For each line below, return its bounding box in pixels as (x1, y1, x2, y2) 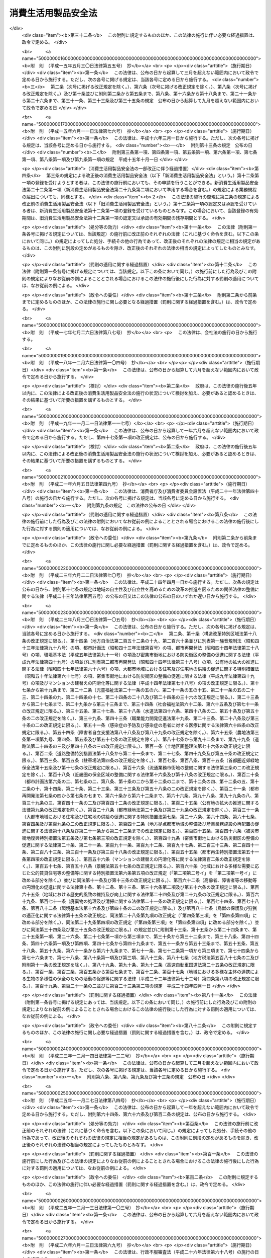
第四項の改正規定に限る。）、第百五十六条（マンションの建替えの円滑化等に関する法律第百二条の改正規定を (26, 856, 246, 862)
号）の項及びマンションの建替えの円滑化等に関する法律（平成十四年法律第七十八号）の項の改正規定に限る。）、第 (22, 680, 255, 686)
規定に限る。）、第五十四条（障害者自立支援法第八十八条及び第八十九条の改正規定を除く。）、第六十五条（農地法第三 (22, 729, 259, 735)
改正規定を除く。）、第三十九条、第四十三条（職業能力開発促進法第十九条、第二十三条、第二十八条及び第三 (39, 715, 259, 721)
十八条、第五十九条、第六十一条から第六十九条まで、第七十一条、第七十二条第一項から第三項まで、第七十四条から (22, 948, 259, 954)
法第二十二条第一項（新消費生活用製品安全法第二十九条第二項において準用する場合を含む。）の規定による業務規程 (22, 187, 257, 193)
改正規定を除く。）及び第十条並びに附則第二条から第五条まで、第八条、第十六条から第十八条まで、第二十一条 (26, 91, 252, 97)
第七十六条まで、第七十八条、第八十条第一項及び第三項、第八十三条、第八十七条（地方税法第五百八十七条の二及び (22, 955, 259, 961)
